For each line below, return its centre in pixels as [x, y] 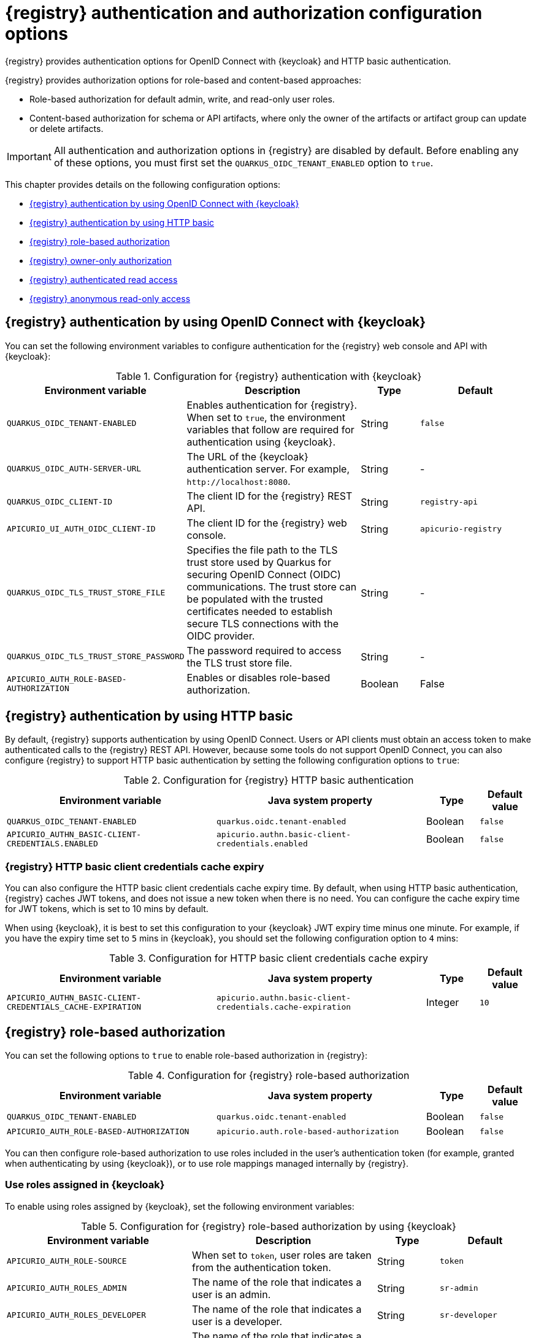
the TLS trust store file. [239, 663]
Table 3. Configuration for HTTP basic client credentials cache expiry [269, 958]
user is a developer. [237, 1321]
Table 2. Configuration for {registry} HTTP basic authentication [269, 780]
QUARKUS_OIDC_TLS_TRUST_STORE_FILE [86, 593]
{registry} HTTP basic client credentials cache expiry [135, 866]
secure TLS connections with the [263, 623]
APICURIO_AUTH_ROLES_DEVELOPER [76, 1315]
